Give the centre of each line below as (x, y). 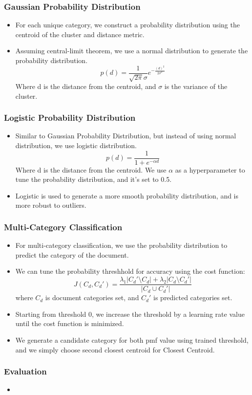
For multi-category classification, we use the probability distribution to (121, 245)
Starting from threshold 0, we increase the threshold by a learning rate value (130, 314)
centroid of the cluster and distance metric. (80, 34)
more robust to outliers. (51, 205)
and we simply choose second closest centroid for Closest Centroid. (115, 349)
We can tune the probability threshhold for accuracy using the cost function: (130, 271)
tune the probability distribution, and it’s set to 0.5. (94, 179)
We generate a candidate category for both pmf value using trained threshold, (132, 340)
